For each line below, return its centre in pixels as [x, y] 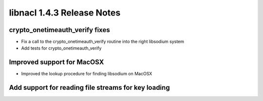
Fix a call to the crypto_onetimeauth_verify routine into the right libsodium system [103, 42]
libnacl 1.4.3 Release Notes [65, 13]
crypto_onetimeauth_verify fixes [59, 30]
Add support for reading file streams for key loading [89, 88]
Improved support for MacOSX [56, 62]
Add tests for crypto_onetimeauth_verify [61, 48]
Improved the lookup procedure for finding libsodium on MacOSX [87, 74]
